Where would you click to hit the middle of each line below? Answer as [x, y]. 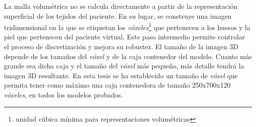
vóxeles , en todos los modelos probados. [64, 95]
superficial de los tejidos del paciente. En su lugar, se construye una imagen [118, 16]
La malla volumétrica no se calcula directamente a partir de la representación [121, 6]
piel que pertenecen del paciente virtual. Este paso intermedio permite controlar [125, 37]
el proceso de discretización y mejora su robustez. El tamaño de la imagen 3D [121, 47]
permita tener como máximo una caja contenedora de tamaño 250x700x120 [117, 85]
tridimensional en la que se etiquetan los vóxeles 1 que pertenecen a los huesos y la [127, 26]
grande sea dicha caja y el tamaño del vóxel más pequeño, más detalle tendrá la [124, 66]
